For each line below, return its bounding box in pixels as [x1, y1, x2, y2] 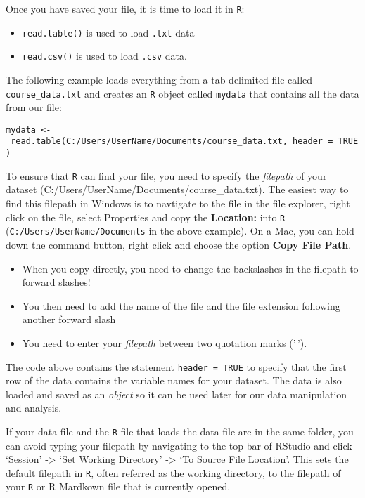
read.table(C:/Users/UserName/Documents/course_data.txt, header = [11, 136, 333, 147]
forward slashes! [22, 275, 91, 289]
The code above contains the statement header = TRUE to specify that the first [6, 359, 347, 374]
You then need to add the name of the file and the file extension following [22, 298, 340, 313]
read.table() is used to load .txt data [22, 25, 195, 39]
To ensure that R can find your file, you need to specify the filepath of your [6, 168, 327, 183]
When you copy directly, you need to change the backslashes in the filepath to [22, 261, 359, 275]
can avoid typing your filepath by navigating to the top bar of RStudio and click [6, 438, 352, 452]
